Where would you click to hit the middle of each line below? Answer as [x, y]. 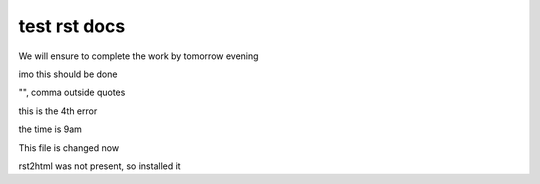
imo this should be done [68, 74]
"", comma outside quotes [72, 92]
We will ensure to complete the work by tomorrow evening [138, 56]
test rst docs [72, 26]
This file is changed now [69, 147]
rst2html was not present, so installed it [99, 166]
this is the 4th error [58, 111]
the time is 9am [50, 129]
